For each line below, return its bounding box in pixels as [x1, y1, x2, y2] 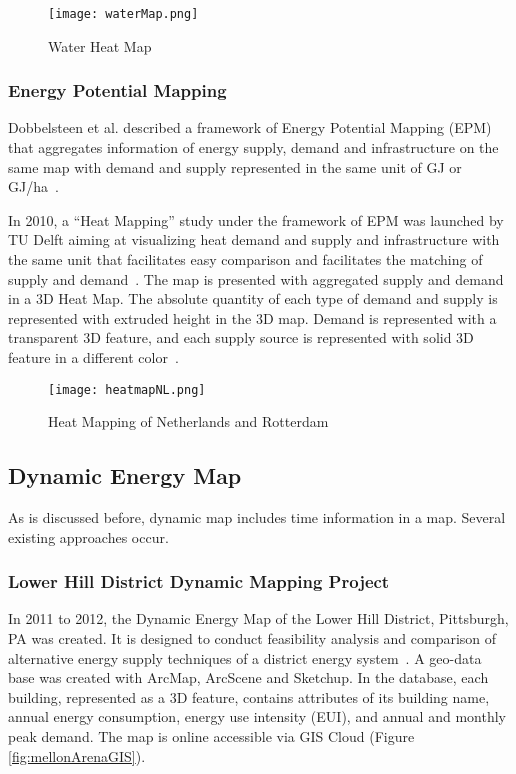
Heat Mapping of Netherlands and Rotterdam [48, 411, 329, 432]
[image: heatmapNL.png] [48, 382, 206, 397]
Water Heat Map [48, 35, 152, 56]
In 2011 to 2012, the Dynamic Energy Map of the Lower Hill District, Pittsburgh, [8, 608, 509, 629]
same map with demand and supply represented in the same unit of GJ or [8, 156, 462, 177]
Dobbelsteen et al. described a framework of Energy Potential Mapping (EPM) [8, 117, 492, 138]
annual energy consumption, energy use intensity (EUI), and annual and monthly [8, 706, 506, 727]
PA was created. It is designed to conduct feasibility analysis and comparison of [8, 628, 497, 649]
